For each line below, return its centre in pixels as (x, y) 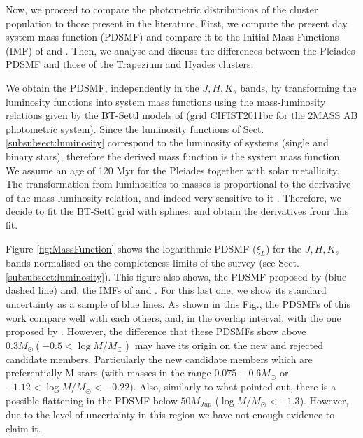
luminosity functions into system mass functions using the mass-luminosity (166, 101)
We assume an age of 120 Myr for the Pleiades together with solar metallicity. (173, 170)
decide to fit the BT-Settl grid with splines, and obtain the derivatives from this (177, 211)
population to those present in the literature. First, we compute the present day (177, 23)
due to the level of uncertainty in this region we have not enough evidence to (170, 415)
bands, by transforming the (298, 87)
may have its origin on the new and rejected (229, 345)
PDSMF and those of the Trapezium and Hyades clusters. (130, 64)
